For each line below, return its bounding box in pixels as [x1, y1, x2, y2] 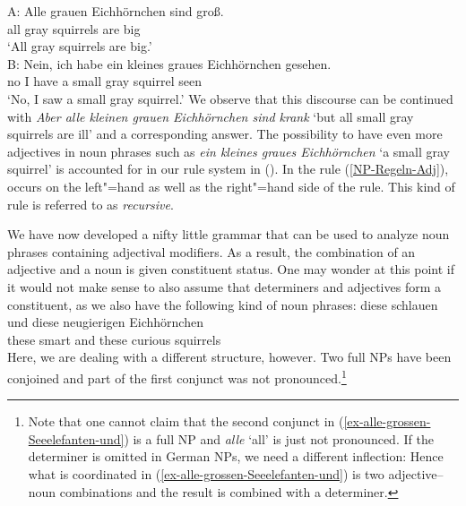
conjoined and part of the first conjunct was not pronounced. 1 [7, 365, 347, 387]
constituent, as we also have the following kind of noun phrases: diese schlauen [7, 295, 438, 313]
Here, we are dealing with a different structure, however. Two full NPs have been [7, 347, 452, 366]
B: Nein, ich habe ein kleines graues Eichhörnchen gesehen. [7, 54, 332, 73]
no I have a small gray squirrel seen [7, 72, 202, 90]
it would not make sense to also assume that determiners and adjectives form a [7, 277, 441, 296]
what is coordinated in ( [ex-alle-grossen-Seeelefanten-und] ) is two [28, 464, 384, 483]
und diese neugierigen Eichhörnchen [7, 313, 203, 331]
